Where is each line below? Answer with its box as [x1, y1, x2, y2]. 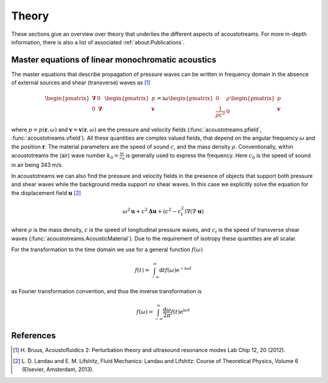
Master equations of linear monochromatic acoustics [11, 55, 217, 65]
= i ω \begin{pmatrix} [157, 95, 214, 102]
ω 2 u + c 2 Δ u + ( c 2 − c [122, 207, 182, 215]
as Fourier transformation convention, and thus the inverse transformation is [11, 288, 202, 295]
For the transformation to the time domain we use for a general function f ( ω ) [11, 246, 203, 253]
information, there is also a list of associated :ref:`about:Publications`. [11, 38, 185, 46]
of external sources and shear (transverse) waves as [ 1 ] [11, 79, 151, 86]
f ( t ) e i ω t [171, 307, 191, 316]
